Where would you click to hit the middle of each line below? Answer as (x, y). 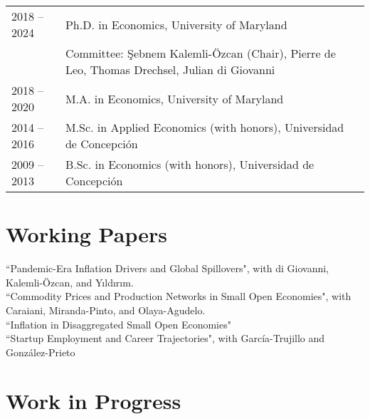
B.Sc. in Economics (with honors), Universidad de (190, 164)
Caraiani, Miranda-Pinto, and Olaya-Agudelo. (106, 310)
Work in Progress (94, 401)
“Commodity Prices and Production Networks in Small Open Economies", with (179, 296)
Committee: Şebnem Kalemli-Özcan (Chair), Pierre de (200, 53)
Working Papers (86, 234)
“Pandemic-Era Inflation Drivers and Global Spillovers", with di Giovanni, (168, 268)
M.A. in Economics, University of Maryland (174, 98)
